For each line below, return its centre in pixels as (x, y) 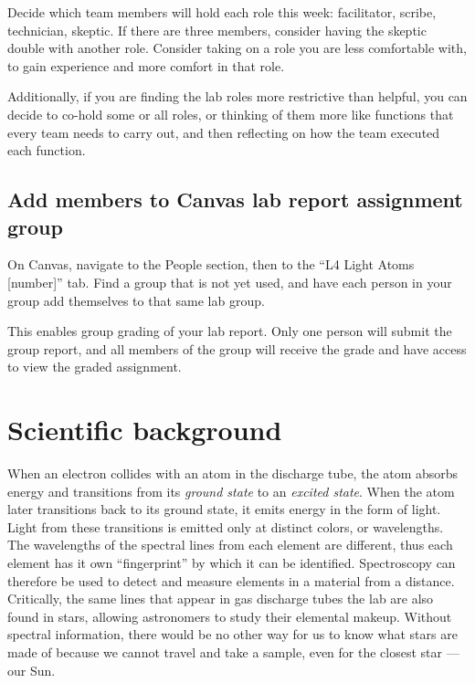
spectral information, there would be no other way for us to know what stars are (232, 634)
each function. (47, 150)
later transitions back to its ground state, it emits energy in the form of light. (224, 509)
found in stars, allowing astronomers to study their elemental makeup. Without (230, 616)
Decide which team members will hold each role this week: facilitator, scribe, (222, 12)
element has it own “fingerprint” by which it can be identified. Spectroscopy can (232, 562)
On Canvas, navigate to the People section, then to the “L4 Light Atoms (211, 264)
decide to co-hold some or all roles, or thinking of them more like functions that (231, 114)
